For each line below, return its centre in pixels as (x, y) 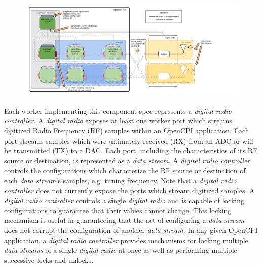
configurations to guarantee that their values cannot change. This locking (118, 210)
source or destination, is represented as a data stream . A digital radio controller (127, 160)
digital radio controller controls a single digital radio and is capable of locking (124, 200)
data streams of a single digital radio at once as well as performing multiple (121, 250)
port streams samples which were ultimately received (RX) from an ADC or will (129, 140)
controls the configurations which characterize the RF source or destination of (125, 170)
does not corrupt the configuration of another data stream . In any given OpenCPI (131, 230)
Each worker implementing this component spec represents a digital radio (118, 110)
